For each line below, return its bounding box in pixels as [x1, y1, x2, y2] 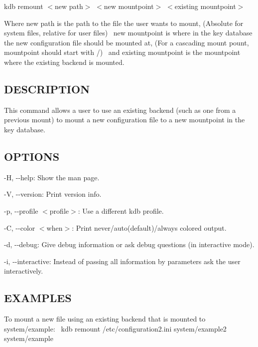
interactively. [4, 266, 43, 276]
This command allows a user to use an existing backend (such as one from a [4, 104, 236, 115]
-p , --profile [4, 205, 38, 216]
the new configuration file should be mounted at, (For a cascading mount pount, [4, 37, 249, 47]
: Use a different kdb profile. [78, 205, 164, 216]
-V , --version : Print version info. [4, 189, 102, 199]
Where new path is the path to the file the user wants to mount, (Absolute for [4, 17, 244, 28]
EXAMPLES [4, 290, 72, 306]
